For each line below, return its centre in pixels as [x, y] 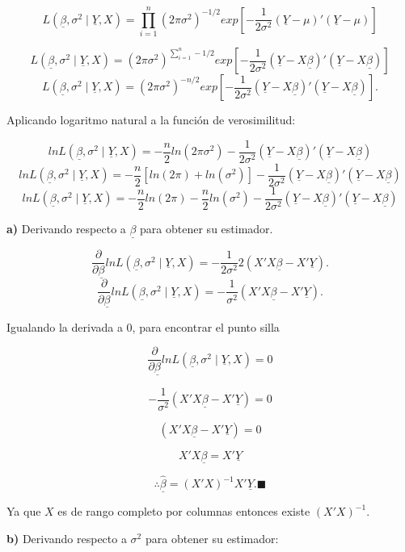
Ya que [24, 511]
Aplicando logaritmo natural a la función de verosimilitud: [151, 120]
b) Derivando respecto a [67, 538]
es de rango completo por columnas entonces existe [184, 511]
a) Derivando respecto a [66, 228]
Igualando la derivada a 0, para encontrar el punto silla [143, 326]
